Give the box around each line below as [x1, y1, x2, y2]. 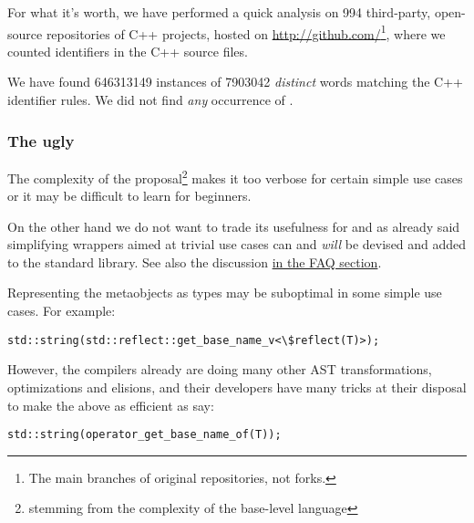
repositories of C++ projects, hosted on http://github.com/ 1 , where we [46, 21, 446, 43]
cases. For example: [7, 301, 116, 320]
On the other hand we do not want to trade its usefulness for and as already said [7, 216, 460, 235]
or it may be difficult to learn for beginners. [7, 186, 252, 205]
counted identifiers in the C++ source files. [7, 41, 248, 60]
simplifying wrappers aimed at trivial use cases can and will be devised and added [7, 235, 467, 254]
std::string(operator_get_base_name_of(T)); [7, 428, 282, 442]
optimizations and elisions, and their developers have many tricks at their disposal [7, 377, 467, 396]
